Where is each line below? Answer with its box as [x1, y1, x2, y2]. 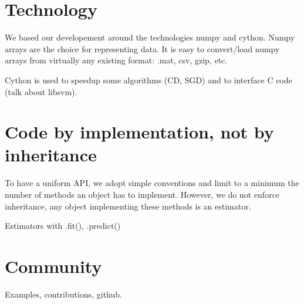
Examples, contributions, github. [5, 288, 122, 300]
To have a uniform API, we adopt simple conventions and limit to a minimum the [5, 177, 299, 189]
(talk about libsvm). [5, 85, 77, 97]
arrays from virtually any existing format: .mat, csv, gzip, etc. [5, 54, 228, 66]
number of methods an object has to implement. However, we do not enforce [5, 188, 280, 200]
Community [5, 254, 102, 278]
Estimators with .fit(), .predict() [5, 219, 121, 232]
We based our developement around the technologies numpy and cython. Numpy [5, 31, 295, 43]
